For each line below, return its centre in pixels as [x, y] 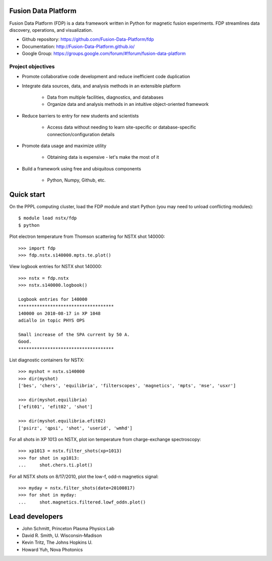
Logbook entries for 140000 [53, 299]
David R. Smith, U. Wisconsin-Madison [62, 535]
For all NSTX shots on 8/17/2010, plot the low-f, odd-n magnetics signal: [84, 476]
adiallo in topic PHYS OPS [52, 321]
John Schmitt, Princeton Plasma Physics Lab [68, 528]
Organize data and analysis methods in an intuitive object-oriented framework [128, 104]
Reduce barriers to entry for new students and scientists [80, 115]
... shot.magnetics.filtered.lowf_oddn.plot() [82, 502]
